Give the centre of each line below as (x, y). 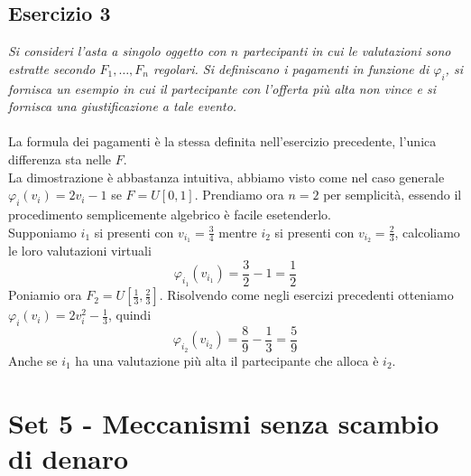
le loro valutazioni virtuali (80, 251)
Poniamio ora (45, 295)
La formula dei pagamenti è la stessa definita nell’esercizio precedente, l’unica (222, 141)
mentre (238, 232)
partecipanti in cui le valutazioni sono (347, 51)
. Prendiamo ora (239, 195)
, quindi (129, 315)
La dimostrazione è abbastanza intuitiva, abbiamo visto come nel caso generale (226, 177)
